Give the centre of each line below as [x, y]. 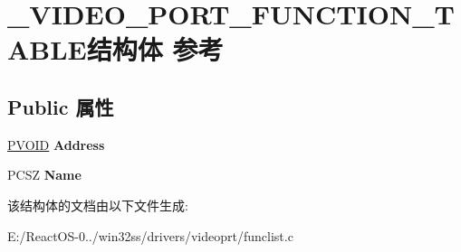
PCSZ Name [44, 175]
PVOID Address [56, 144]
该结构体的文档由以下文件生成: [98, 205]
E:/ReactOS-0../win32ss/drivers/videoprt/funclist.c [150, 235]
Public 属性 [61, 106]
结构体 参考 [155, 49]
